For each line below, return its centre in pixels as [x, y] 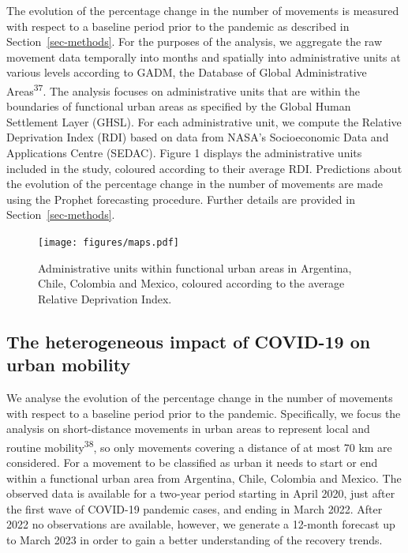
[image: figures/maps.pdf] [109, 242]
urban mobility [69, 365]
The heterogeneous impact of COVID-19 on [189, 341]
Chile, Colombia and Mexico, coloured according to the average [191, 283]
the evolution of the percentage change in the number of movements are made [195, 184]
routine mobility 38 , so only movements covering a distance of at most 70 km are [199, 446]
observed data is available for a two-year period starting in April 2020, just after [201, 493]
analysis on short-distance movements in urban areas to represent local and [188, 429]
